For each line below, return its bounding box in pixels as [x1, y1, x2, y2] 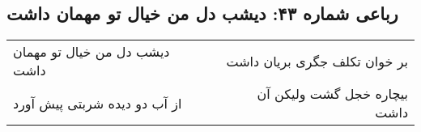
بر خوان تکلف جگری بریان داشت [226, 51, 408, 70]
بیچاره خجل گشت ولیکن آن [257, 84, 408, 104]
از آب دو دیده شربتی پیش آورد [13, 93, 182, 113]
